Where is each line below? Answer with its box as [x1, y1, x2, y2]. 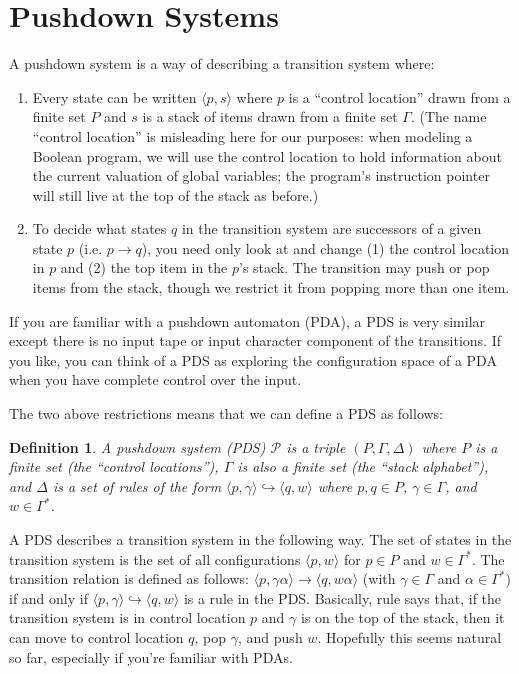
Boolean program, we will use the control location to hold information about [32, 145, 502, 166]
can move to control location [9, 626, 184, 647]
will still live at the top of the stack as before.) [32, 184, 319, 205]
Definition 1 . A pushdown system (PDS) [9, 436, 266, 457]
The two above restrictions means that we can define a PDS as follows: [9, 403, 444, 424]
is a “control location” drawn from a [288, 86, 511, 107]
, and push [238, 626, 303, 647]
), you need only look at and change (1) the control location [141, 237, 510, 258]
